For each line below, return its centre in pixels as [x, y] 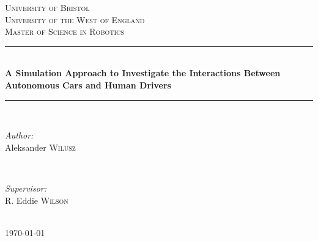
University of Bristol [47, 7]
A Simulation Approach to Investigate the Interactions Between [143, 73]
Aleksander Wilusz [40, 147]
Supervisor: [26, 188]
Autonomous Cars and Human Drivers [88, 85]
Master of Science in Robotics [65, 31]
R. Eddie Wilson [37, 200]
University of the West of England [75, 19]
